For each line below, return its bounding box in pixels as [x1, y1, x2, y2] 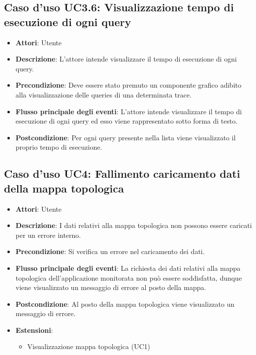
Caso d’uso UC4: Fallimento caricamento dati [4, 166, 240, 181]
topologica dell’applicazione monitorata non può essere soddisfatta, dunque [15, 272, 242, 283]
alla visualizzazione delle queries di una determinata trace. [15, 89, 192, 99]
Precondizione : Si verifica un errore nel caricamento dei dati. [15, 246, 205, 257]
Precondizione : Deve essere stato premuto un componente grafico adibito [15, 80, 242, 90]
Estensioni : [15, 324, 53, 335]
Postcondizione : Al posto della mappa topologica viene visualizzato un [15, 298, 235, 309]
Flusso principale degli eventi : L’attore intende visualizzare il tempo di [15, 106, 242, 116]
